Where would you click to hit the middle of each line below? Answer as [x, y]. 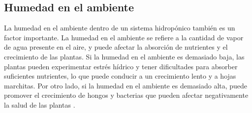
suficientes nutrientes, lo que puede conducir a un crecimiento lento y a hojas [120, 76]
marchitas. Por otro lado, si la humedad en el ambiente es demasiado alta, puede [126, 85]
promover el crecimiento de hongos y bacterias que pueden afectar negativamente [126, 95]
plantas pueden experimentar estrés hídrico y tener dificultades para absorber [121, 66]
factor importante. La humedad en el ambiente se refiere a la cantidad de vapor [124, 37]
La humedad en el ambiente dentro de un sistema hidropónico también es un [120, 28]
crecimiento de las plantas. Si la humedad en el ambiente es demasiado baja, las [124, 56]
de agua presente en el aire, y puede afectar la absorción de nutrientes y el [116, 47]
